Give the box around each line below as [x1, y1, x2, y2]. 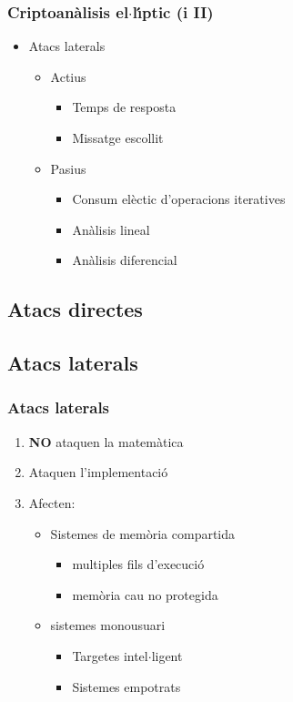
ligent [151, 646, 183, 665]
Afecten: [28, 493, 76, 512]
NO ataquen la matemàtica [28, 432, 184, 451]
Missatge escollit [72, 128, 164, 147]
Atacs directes [7, 295, 143, 323]
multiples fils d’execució [72, 554, 205, 574]
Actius [50, 66, 86, 86]
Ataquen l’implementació [28, 463, 168, 482]
